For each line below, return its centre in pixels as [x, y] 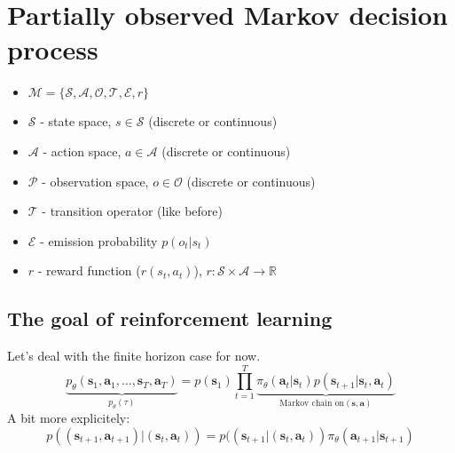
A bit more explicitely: [69, 417]
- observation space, [95, 181]
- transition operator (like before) [132, 211]
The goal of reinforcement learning [170, 318]
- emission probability [99, 240]
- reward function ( [89, 270]
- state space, [76, 121]
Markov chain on [312, 404]
